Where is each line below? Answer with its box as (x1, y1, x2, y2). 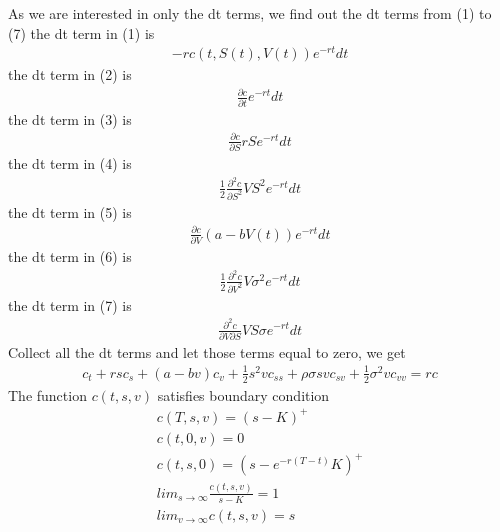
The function (8, 384, 87, 405)
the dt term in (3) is (8, 108, 132, 129)
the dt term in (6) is (8, 246, 132, 267)
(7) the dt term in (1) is (8, 22, 155, 43)
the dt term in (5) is (8, 201, 132, 222)
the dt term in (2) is (8, 64, 132, 85)
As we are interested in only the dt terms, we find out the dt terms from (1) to (8, 3, 492, 23)
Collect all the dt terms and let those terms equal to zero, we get (8, 341, 406, 362)
